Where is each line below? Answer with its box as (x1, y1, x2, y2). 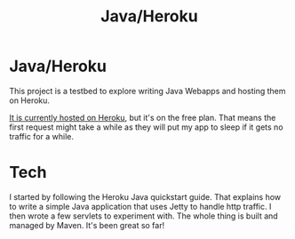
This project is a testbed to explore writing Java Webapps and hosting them (9, 85, 286, 96)
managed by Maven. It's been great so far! (9, 219, 165, 230)
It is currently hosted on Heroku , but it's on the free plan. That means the (9, 112, 276, 123)
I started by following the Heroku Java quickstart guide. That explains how (9, 191, 282, 202)
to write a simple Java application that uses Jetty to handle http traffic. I (9, 201, 272, 211)
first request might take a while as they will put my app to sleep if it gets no (9, 122, 283, 132)
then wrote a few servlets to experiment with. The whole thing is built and (9, 211, 278, 221)
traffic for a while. (9, 131, 74, 141)
